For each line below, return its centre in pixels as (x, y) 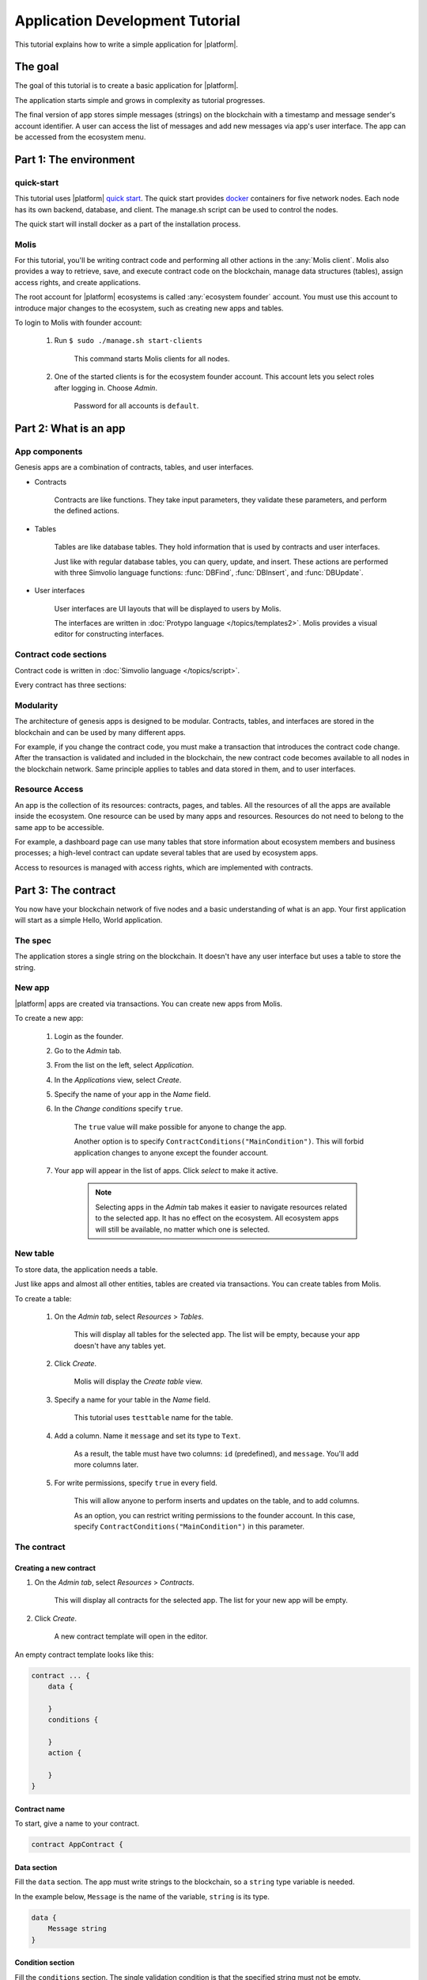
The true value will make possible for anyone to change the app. (180, 1127)
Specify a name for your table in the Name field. (132, 1399)
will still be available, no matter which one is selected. (183, 1229)
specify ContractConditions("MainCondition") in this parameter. (189, 1526)
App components (49, 451)
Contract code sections (60, 655)
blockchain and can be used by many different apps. (100, 732)
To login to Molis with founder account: (78, 323)
